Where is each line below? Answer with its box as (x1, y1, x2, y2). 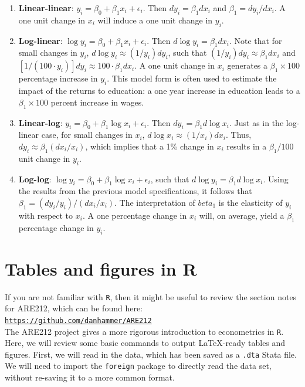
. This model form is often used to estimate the (107, 72, 277, 84)
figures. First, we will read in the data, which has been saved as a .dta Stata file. (5, 348, 297, 360)
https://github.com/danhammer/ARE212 (5, 316, 152, 325)
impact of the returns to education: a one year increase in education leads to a (18, 84, 300, 97)
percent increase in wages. (50, 96, 144, 108)
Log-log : (18, 172, 52, 185)
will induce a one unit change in (97, 13, 213, 26)
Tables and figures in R (5, 256, 197, 280)
